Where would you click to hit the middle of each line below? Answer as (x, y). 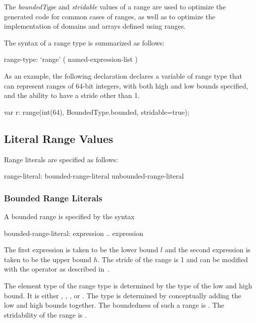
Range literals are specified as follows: (61, 159)
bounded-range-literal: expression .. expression (74, 233)
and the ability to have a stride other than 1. (72, 95)
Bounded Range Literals (53, 198)
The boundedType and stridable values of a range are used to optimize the (115, 6)
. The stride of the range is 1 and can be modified (173, 259)
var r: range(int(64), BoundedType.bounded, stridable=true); (97, 112)
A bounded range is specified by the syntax (69, 216)
